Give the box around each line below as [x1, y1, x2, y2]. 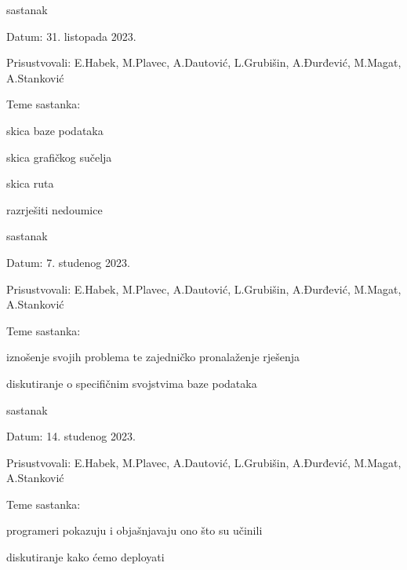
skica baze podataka [6, 122, 104, 138]
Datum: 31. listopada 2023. [6, 27, 136, 44]
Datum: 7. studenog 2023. [6, 254, 130, 270]
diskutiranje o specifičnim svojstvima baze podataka [6, 375, 257, 391]
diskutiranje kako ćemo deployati [6, 549, 165, 565]
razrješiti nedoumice [6, 201, 103, 217]
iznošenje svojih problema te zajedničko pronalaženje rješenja [6, 349, 300, 365]
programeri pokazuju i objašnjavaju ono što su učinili [6, 522, 263, 539]
